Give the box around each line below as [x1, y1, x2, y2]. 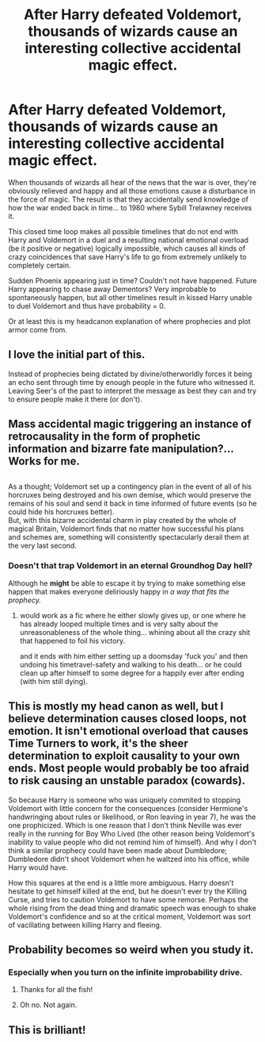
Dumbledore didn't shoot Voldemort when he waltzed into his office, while [8, 854, 250, 863]
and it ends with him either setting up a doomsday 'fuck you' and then [19, 651, 248, 660]
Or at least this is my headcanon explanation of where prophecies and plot [8, 316, 251, 326]
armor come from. [8, 325, 67, 334]
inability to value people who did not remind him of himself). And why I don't [8, 837, 257, 847]
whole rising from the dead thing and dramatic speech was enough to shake [8, 903, 257, 913]
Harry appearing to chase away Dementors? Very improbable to [8, 284, 217, 294]
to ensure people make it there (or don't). [8, 394, 142, 404]
